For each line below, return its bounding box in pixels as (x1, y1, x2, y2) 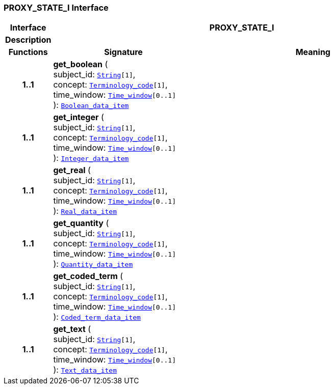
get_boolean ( (53, 59, 108, 70)
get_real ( (53, 165, 91, 176)
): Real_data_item (53, 206, 117, 216)
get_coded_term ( (53, 271, 123, 282)
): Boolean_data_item (53, 100, 129, 110)
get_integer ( (53, 112, 104, 123)
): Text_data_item (53, 365, 117, 375)
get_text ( (53, 324, 91, 335)
